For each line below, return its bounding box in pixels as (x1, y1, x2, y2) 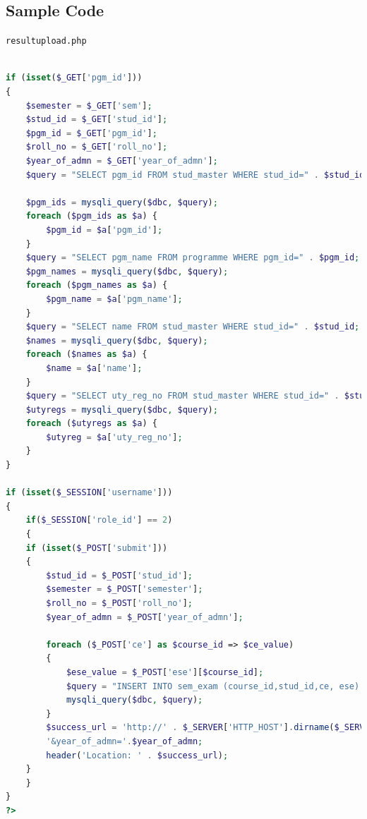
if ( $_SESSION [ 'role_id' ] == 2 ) (25, 515, 173, 526)
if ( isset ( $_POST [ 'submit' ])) (25, 542, 168, 553)
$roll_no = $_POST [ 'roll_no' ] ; (46, 598, 193, 609)
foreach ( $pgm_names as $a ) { (25, 280, 168, 291)
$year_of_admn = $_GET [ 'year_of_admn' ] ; (25, 156, 218, 166)
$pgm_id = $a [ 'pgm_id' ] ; (46, 224, 163, 235)
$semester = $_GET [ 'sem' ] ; (25, 100, 152, 111)
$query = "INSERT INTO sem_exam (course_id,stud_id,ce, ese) (66, 681, 360, 691)
